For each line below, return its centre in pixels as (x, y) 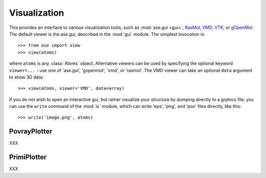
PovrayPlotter (31, 132)
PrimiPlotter (28, 157)
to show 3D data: (26, 77)
